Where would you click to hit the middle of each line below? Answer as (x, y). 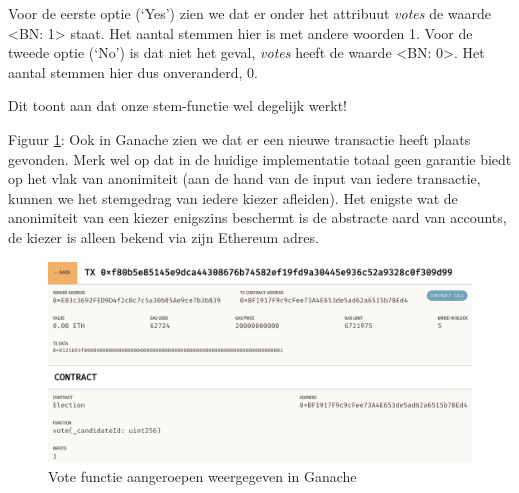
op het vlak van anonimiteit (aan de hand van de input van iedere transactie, (244, 178)
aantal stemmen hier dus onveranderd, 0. (133, 71)
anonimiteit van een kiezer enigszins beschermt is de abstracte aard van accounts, (257, 217)
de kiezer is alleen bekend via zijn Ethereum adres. (163, 236)
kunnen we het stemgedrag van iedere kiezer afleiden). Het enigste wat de (233, 197)
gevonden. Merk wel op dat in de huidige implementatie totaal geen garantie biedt (260, 158)
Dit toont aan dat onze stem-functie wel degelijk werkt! (178, 105)
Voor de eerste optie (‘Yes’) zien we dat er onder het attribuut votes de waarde (250, 13)
